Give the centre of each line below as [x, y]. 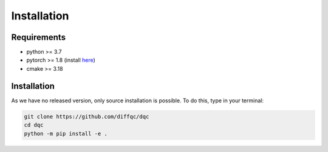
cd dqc [34, 125]
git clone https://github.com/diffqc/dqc [87, 116]
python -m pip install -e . [66, 134]
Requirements [39, 37]
